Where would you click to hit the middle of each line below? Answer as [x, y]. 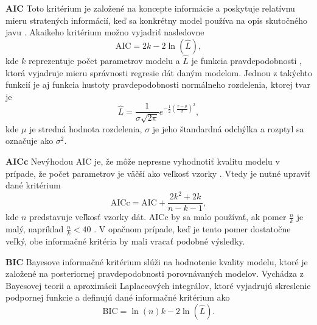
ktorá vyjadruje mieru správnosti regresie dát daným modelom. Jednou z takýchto [159, 72]
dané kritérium [33, 185]
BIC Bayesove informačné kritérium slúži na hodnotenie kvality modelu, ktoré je [157, 261]
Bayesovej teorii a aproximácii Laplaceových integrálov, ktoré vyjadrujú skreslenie [158, 285]
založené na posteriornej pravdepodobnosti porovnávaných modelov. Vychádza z [155, 273]
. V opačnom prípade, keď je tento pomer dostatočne [192, 229]
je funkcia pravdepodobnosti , [246, 60]
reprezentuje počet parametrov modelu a [104, 60]
